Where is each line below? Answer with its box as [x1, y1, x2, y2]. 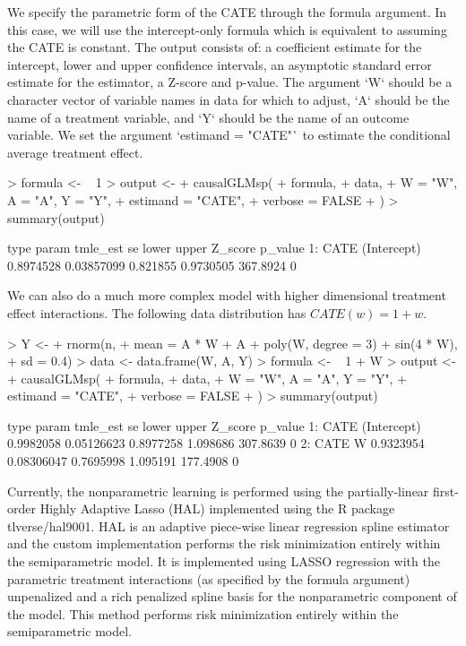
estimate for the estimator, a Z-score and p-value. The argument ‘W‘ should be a [7, 73, 453, 91]
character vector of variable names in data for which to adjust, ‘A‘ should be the [7, 90, 450, 108]
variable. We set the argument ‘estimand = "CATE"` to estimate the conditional [7, 125, 451, 144]
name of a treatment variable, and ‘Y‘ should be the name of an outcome [7, 108, 410, 126]
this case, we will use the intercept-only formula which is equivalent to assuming [7, 20, 447, 39]
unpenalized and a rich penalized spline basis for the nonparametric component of [7, 587, 457, 606]
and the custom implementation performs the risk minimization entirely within [7, 534, 441, 553]
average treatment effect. [7, 142, 143, 161]
